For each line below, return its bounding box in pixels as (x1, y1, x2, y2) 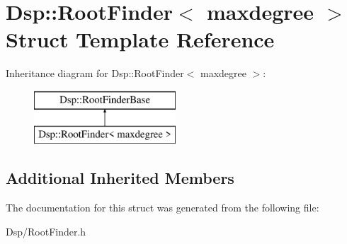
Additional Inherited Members (6, 167, 234, 189)
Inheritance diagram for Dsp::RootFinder (6, 66, 184, 81)
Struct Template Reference (6, 25, 275, 54)
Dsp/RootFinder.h (6, 223, 86, 238)
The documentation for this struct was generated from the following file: (6, 200, 319, 215)
